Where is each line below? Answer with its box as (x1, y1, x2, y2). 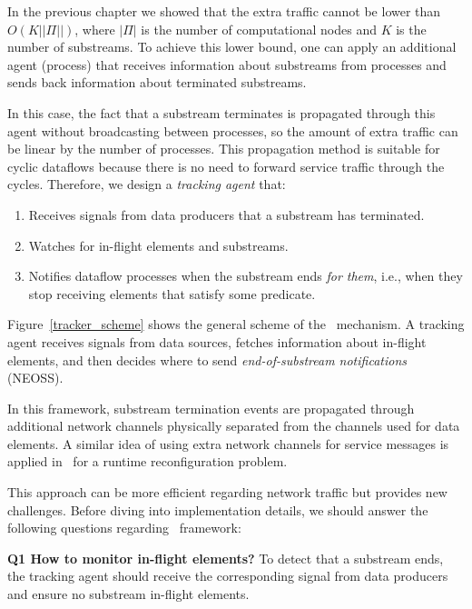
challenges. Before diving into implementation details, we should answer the (7, 500, 428, 519)
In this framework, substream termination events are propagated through (7, 398, 415, 417)
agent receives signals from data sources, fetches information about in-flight (7, 332, 427, 351)
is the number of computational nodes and (141, 19, 377, 38)
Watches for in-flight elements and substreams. (28, 235, 289, 255)
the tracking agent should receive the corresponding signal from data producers (7, 566, 448, 585)
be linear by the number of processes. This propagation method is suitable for (7, 139, 440, 158)
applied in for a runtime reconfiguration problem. (7, 452, 288, 471)
